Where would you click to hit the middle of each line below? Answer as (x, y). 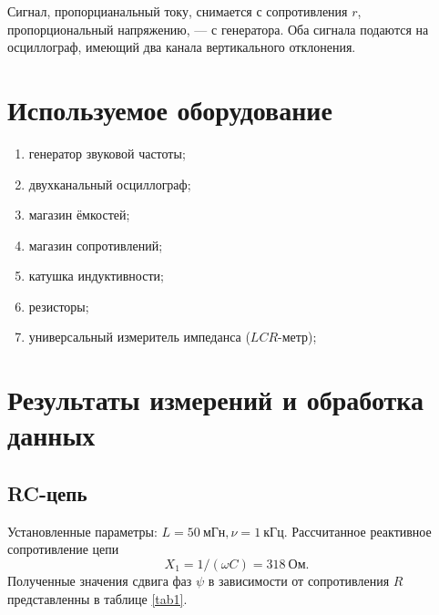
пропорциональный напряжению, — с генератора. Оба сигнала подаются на (218, 29)
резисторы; (59, 306)
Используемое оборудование (170, 109)
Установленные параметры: (82, 531)
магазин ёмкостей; (79, 215)
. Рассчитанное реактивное (357, 531)
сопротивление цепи (63, 549)
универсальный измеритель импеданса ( (139, 337)
